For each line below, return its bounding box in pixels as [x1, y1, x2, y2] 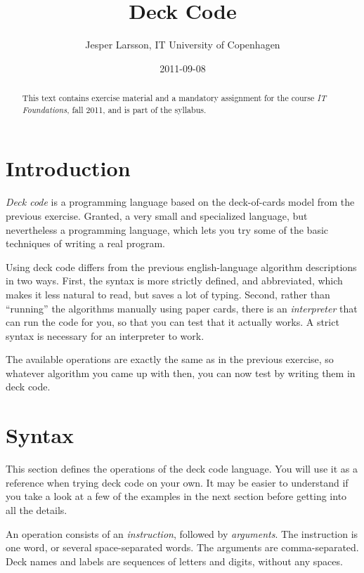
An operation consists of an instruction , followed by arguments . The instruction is [6, 526, 358, 541]
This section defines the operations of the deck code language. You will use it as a [6, 461, 358, 476]
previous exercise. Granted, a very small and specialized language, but [6, 208, 308, 223]
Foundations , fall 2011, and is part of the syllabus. [22, 103, 207, 115]
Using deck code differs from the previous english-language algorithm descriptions [6, 259, 357, 274]
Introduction [6, 154, 131, 183]
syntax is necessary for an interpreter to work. [6, 328, 204, 343]
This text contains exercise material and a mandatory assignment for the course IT [22, 92, 327, 104]
